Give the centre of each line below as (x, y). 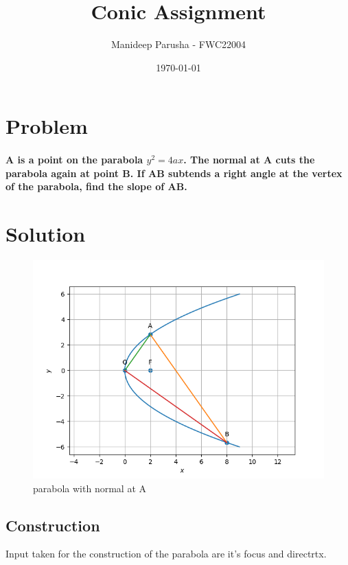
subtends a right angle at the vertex (255, 173)
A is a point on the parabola (74, 160)
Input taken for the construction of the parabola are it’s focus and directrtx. (166, 554)
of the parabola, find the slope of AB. (96, 186)
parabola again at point (62, 173)
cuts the (295, 160)
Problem (47, 126)
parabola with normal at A (90, 488)
